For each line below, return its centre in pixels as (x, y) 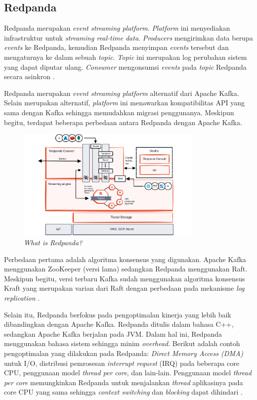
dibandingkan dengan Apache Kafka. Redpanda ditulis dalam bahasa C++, (119, 324)
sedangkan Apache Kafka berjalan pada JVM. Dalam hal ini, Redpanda (113, 333)
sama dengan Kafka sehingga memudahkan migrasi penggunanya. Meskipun (119, 112)
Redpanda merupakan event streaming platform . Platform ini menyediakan (117, 28)
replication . (22, 297)
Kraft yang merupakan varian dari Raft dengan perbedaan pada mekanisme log (124, 288)
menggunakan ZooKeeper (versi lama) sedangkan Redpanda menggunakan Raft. (126, 269)
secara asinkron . (29, 76)
